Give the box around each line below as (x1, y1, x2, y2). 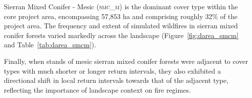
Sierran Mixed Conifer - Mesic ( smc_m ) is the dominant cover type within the (4, 1, 238, 11)
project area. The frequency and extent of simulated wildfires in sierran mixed (4, 20, 238, 31)
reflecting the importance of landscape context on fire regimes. (4, 84, 191, 95)
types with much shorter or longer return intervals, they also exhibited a (4, 65, 221, 76)
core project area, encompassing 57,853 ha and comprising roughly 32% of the (4, 11, 238, 21)
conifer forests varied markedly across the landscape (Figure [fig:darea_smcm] (4, 30, 239, 40)
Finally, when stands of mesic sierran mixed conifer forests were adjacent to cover (4, 56, 249, 66)
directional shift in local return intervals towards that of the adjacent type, (4, 75, 229, 85)
